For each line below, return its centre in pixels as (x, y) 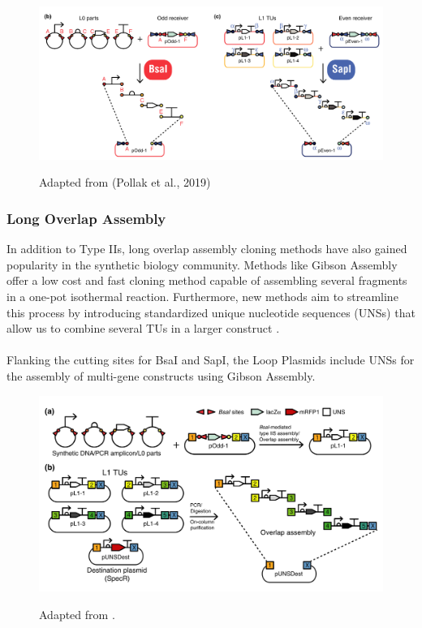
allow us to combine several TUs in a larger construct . (143, 328)
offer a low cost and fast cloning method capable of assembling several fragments (207, 280)
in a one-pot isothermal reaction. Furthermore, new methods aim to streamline (202, 296)
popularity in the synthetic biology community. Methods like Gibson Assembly (202, 264)
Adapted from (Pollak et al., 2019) (125, 182)
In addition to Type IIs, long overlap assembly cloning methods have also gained (207, 249)
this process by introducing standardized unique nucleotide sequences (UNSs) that (211, 312)
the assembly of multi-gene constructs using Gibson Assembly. (161, 375)
